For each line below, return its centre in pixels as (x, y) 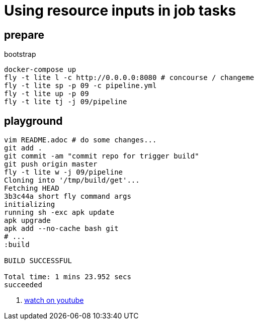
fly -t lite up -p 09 (47, 94)
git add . (23, 148)
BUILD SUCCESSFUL (38, 261)
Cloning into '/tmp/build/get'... (72, 180)
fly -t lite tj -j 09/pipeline (66, 102)
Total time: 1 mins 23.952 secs (68, 277)
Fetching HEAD (32, 188)
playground (33, 121)
